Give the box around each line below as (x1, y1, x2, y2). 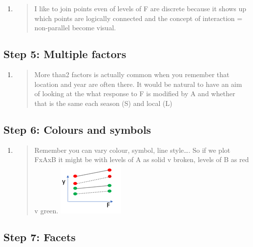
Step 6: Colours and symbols (3, 122, 151, 137)
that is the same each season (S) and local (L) (34, 98, 172, 108)
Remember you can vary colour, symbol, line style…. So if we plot (34, 144, 231, 155)
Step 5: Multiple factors (3, 46, 126, 62)
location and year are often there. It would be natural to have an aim (34, 79, 242, 89)
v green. (34, 205, 59, 215)
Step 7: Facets (3, 229, 76, 244)
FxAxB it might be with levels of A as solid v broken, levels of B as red (34, 154, 249, 165)
